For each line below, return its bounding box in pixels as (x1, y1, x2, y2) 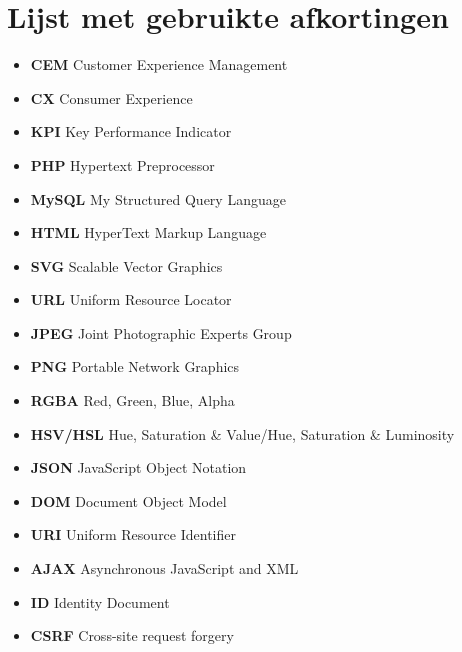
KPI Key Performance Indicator (30, 121, 232, 142)
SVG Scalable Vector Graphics (30, 255, 223, 276)
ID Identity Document (30, 591, 170, 612)
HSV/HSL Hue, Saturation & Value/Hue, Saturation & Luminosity (30, 423, 455, 444)
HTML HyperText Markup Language (30, 222, 267, 243)
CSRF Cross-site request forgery (30, 625, 234, 646)
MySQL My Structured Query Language (30, 188, 286, 209)
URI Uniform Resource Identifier (30, 524, 236, 545)
